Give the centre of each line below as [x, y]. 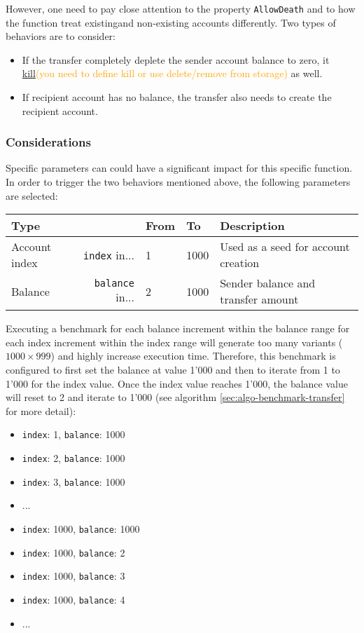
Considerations [48, 142]
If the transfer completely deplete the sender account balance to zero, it [176, 59]
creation [240, 263]
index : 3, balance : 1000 [73, 481]
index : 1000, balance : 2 [73, 552]
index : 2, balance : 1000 [73, 458]
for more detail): [41, 410]
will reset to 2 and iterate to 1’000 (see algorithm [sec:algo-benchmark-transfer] [175, 397]
